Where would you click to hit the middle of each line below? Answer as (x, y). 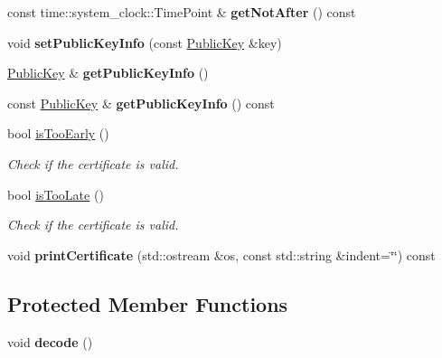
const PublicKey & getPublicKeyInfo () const (141, 103)
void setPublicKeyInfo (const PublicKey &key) (145, 42)
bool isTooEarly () (58, 133)
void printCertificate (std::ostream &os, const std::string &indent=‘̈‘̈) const (221, 254)
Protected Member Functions (148, 303)
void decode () (50, 341)
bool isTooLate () (56, 194)
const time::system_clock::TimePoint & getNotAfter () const (182, 12)
